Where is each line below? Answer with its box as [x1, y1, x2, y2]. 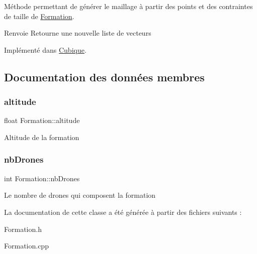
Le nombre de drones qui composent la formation [4, 190, 156, 200]
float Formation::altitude [4, 115, 80, 125]
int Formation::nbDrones [4, 173, 80, 183]
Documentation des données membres [4, 69, 205, 84]
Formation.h [4, 223, 42, 234]
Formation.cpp [4, 240, 49, 251]
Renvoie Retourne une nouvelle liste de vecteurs [4, 28, 151, 38]
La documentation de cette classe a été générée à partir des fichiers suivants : [4, 206, 242, 217]
